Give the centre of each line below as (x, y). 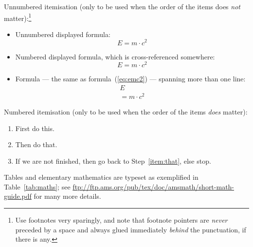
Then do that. (36, 144)
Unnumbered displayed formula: (63, 34)
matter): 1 (18, 17)
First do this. (35, 128)
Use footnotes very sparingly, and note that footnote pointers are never (121, 220)
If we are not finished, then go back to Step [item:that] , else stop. (113, 161)
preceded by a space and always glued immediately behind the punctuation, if (131, 229)
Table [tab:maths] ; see (37, 186)
